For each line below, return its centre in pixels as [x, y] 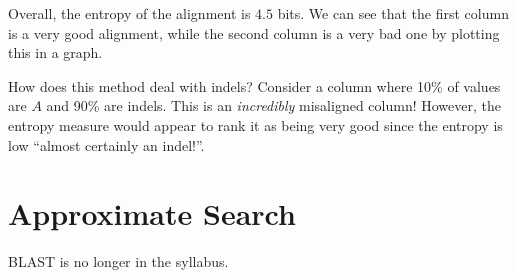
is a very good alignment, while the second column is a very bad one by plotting [254, 32]
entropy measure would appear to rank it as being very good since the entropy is [255, 124]
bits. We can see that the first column [393, 13]
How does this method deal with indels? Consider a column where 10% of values [254, 85]
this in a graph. [55, 52]
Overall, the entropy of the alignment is [129, 13]
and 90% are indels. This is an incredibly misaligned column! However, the [273, 105]
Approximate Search [152, 213]
